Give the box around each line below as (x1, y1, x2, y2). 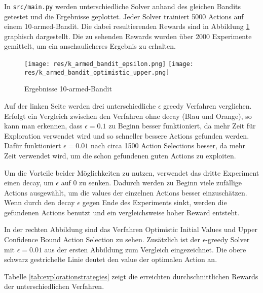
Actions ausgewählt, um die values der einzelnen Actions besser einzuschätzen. (4, 187, 247, 198)
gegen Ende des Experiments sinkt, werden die (82, 197, 227, 208)
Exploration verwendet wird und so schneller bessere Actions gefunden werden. (4, 130, 249, 141)
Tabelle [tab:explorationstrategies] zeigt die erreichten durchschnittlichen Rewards (4, 271, 258, 281)
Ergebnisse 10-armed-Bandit (24, 83, 112, 94)
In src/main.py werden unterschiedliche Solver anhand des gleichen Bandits (4, 1, 241, 11)
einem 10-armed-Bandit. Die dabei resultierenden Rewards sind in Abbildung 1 (4, 21, 250, 31)
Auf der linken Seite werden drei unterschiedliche (4, 100, 156, 111)
